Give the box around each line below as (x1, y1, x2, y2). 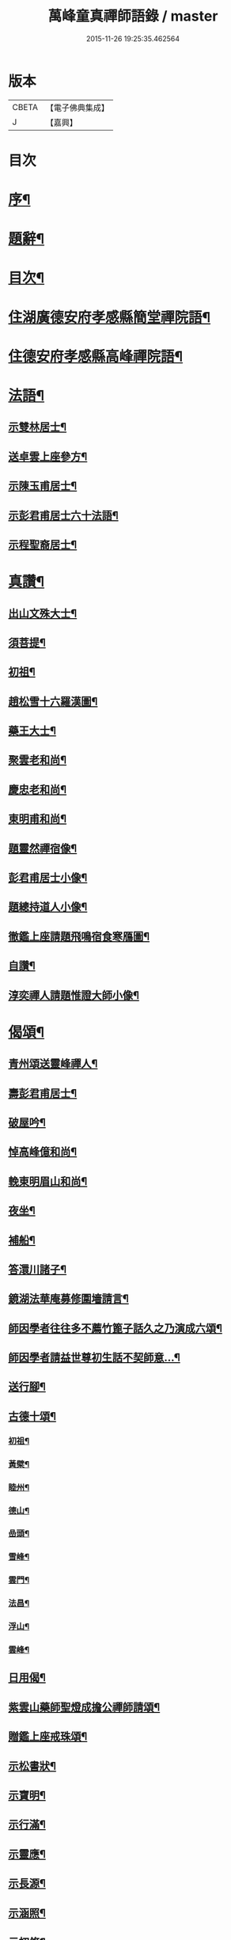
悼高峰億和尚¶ (8, 1145, 78, 1159)
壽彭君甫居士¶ (8, 1086, 78, 1100)
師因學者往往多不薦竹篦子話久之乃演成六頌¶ (8, 1321, 223, 1334)
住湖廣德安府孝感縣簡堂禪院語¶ (8, 308, 211, 326)
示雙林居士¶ (8, 420, 67, 434)
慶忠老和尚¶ (8, 783, 67, 796)
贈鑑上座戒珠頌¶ (8, 1730, 88, 1744)
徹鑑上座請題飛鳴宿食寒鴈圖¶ (8, 929, 150, 943)
